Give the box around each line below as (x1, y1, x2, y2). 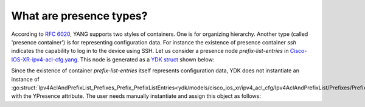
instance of (11, 75, 40, 83)
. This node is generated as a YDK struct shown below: (77, 55, 215, 63)
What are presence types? (11, 9, 148, 22)
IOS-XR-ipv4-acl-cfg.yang (11, 55, 78, 63)
